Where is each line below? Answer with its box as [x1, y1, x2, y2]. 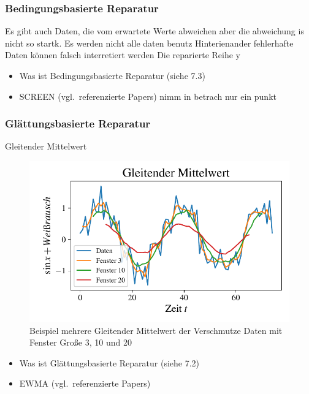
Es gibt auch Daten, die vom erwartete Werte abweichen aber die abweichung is [5, 25, 304, 37]
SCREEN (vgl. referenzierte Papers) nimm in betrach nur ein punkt [19, 89, 277, 102]
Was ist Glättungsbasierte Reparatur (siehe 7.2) [19, 356, 200, 369]
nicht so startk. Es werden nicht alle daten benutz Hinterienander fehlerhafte [5, 36, 294, 49]
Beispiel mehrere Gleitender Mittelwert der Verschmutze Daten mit [29, 324, 283, 336]
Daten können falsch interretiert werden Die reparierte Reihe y [5, 48, 240, 61]
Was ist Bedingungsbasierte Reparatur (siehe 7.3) [19, 69, 205, 81]
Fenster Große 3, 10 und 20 [29, 336, 132, 349]
